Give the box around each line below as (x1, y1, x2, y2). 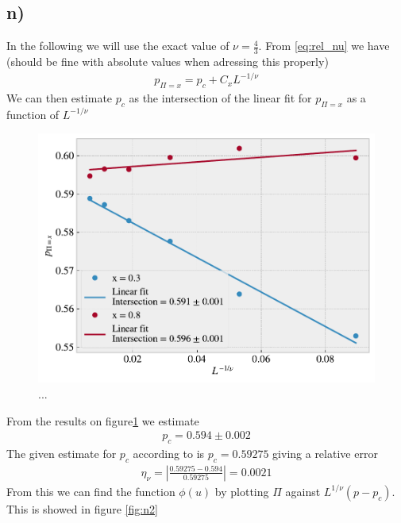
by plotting (214, 483, 269, 499)
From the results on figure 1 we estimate (6, 412, 199, 429)
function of (6, 106, 60, 122)
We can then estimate (6, 89, 113, 106)
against (285, 483, 321, 499)
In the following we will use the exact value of (6, 37, 229, 54)
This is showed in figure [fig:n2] (6, 500, 158, 517)
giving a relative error (272, 445, 378, 462)
